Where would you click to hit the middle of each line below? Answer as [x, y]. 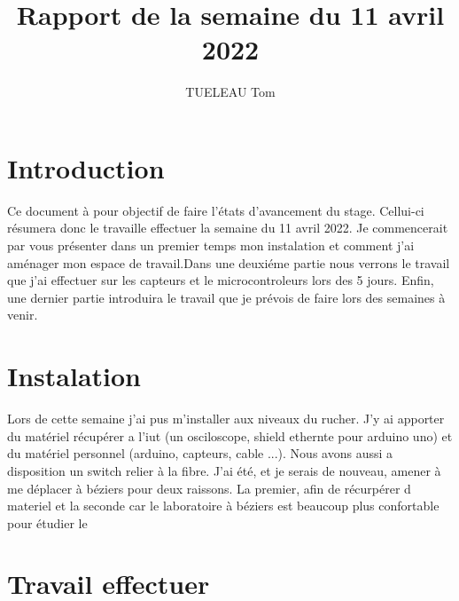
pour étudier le [47, 522]
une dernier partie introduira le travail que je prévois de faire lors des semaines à [226, 297]
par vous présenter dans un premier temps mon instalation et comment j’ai [211, 245]
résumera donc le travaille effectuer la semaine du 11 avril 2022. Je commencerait [228, 228]
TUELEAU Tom [230, 92]
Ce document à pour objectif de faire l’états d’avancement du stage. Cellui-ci [216, 210]
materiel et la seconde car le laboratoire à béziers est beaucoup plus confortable [223, 506]
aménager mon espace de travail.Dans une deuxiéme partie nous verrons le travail [229, 262]
